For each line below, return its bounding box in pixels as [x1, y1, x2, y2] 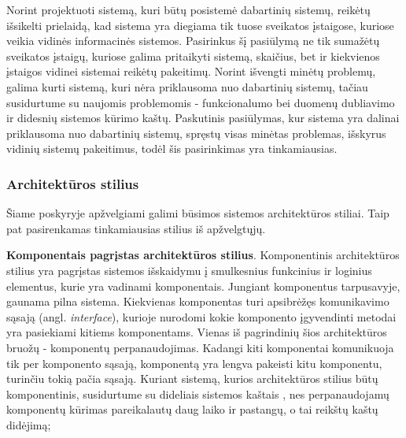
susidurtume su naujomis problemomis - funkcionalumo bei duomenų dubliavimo [6, 94, 395, 110]
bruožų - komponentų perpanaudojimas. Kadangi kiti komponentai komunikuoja [6, 339, 394, 355]
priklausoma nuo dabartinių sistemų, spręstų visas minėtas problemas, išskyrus [6, 124, 386, 141]
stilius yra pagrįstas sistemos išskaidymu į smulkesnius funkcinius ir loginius [6, 262, 372, 278]
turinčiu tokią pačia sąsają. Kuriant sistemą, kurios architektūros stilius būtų [6, 370, 378, 387]
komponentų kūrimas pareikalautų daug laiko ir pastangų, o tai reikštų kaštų [6, 401, 378, 418]
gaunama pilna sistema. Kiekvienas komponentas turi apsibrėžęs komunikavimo [6, 293, 389, 310]
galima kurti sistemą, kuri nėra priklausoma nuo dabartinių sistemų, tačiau [6, 78, 368, 95]
